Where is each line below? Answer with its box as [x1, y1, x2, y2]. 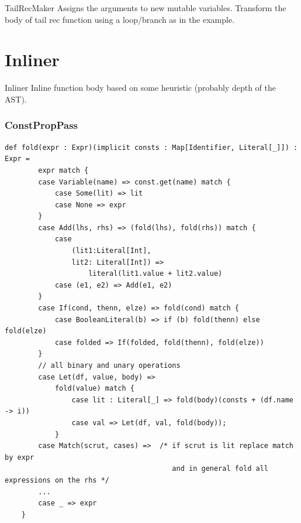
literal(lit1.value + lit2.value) [88, 269, 223, 278]
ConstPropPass [5, 118, 78, 132]
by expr [5, 453, 34, 462]
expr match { [38, 166, 89, 175]
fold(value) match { [54, 384, 134, 393]
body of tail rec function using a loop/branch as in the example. [5, 13, 235, 25]
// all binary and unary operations [38, 361, 181, 370]
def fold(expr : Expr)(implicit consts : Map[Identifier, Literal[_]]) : [5, 143, 298, 152]
